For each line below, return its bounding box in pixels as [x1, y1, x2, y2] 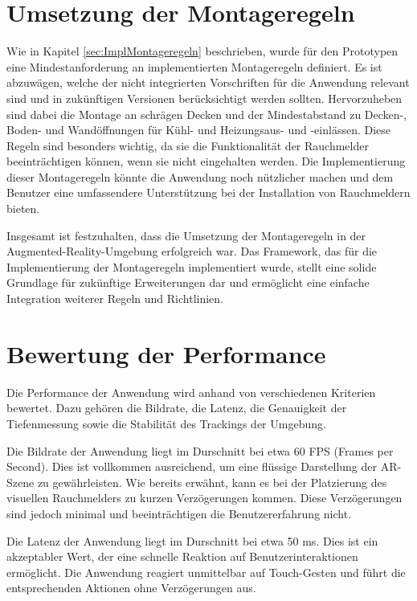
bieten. [6, 200, 40, 217]
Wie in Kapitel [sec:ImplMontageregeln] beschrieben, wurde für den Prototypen [6, 43, 399, 59]
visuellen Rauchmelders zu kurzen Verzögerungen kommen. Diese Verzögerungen [6, 489, 403, 506]
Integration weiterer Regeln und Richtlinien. [6, 290, 224, 307]
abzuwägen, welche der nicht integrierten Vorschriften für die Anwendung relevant [6, 74, 410, 91]
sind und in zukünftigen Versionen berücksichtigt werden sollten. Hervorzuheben [6, 89, 403, 106]
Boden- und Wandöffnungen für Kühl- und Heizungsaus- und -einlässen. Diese [6, 121, 391, 138]
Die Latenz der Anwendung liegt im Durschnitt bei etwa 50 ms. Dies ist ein [6, 532, 378, 549]
